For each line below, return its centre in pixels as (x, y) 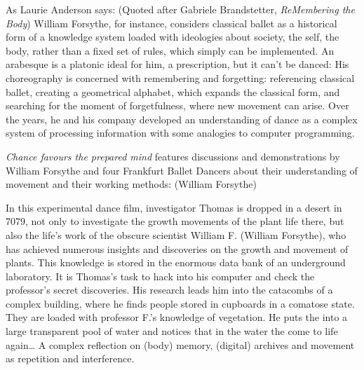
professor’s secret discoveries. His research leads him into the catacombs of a (169, 290)
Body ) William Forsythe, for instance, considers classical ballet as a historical (171, 23)
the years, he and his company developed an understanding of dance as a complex (182, 119)
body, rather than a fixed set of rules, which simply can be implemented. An (170, 50)
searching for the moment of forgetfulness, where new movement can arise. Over (177, 105)
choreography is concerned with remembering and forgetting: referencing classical (180, 77)
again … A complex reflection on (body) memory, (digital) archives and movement (180, 344)
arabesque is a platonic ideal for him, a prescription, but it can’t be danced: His (177, 64)
